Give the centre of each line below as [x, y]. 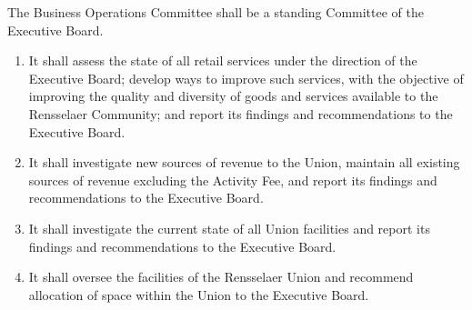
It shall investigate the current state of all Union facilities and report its [229, 228]
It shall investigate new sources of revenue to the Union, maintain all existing [244, 162]
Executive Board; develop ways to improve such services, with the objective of [246, 78]
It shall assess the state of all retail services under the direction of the [223, 60]
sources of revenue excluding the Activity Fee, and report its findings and [233, 180]
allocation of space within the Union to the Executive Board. [199, 294]
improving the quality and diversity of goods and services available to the [233, 96]
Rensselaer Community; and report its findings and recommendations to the [241, 113]
